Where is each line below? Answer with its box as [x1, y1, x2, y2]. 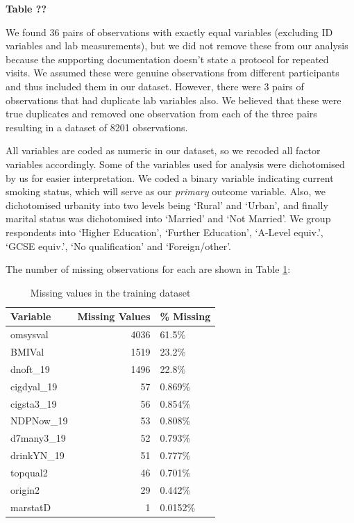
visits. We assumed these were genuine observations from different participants [6, 65, 339, 80]
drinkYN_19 [10, 448, 65, 463]
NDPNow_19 [10, 413, 68, 428]
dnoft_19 [10, 361, 50, 376]
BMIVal [10, 344, 44, 358]
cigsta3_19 [10, 396, 57, 410]
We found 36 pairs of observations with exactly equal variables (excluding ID [6, 24, 333, 39]
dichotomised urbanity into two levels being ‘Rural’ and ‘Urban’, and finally [6, 197, 328, 212]
